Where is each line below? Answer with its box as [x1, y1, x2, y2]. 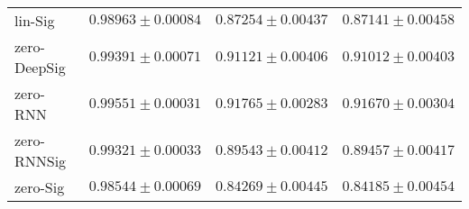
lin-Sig [14, 10, 55, 31]
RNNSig [14, 150, 67, 171]
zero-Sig [14, 177, 65, 197]
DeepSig [14, 57, 66, 77]
